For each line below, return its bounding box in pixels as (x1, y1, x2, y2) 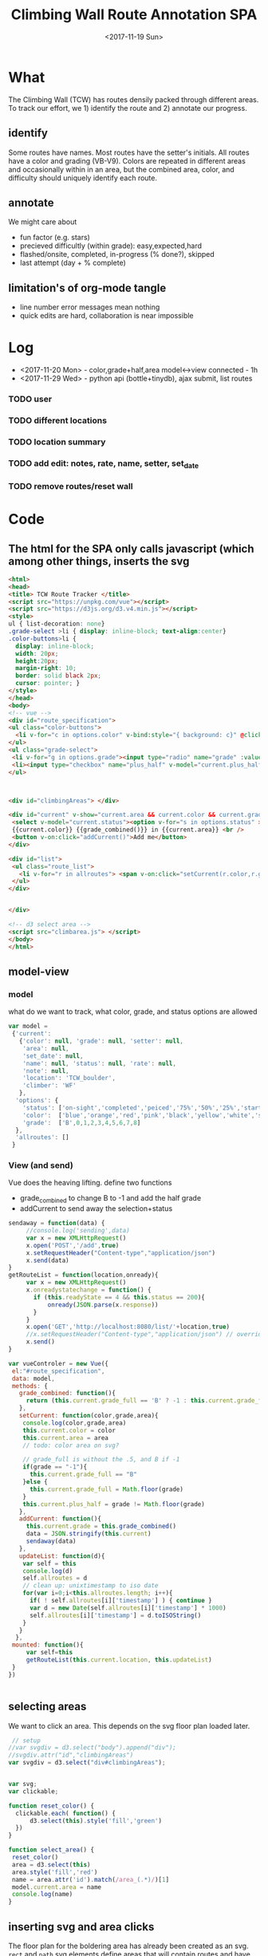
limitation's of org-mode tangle (8, 281, 167, 294)
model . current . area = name (11, 1883, 102, 1891)
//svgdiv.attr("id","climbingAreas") (8, 1751, 134, 1760)
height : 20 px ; (15, 657, 59, 665)
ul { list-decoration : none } (8, 620, 105, 628)
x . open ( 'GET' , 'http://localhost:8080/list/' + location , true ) (26, 1323, 230, 1331)
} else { (22, 1478, 48, 1486)
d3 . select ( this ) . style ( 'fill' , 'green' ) (29, 1816, 162, 1824)
